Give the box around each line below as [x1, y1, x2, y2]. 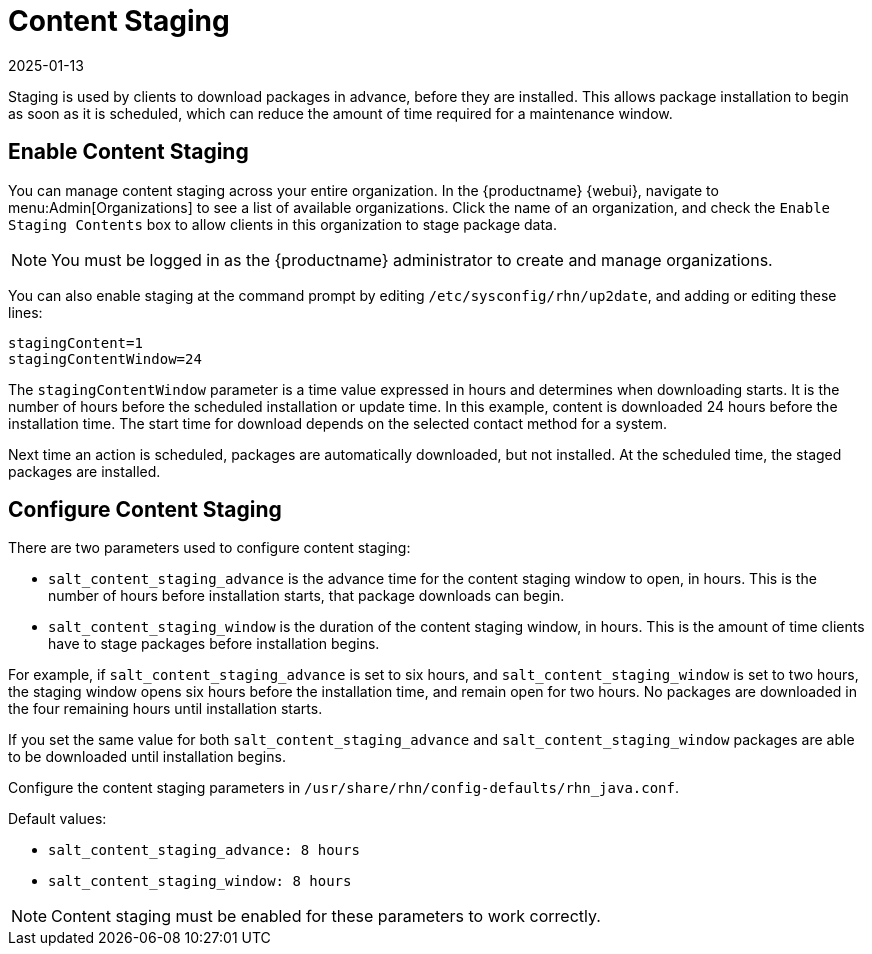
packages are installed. [8, 462, 161, 480]
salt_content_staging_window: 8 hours [48, 873, 352, 890]
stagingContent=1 [8, 334, 143, 351]
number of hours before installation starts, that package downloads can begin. [48, 587, 565, 605]
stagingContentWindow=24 [8, 350, 202, 367]
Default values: [8, 810, 107, 828]
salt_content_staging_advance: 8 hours [48, 842, 360, 859]
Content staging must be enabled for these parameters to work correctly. [51, 906, 601, 927]
